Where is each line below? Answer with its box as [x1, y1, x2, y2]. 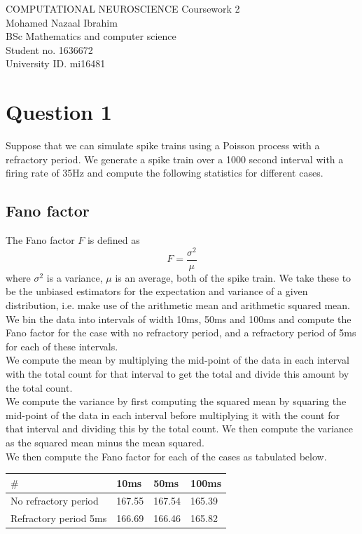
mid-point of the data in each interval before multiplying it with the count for [6, 407, 340, 422]
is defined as [87, 233, 140, 247]
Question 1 [6, 97, 112, 126]
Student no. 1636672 [6, 42, 93, 57]
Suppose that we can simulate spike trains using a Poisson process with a [6, 138, 320, 153]
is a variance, [46, 270, 103, 285]
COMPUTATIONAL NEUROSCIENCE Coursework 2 [6, 1, 240, 15]
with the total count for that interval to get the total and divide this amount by [6, 366, 349, 381]
